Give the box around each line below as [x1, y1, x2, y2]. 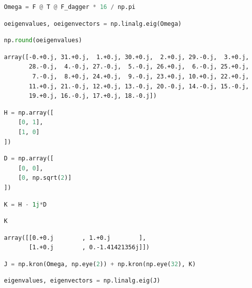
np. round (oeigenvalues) [4, 37, 82, 44]
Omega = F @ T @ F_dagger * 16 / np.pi [4, 3, 135, 10]
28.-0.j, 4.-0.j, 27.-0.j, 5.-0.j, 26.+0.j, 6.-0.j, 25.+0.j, [29, 63, 249, 71]
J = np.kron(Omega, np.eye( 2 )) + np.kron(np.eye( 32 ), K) [4, 260, 196, 268]
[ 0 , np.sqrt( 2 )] [18, 174, 72, 182]
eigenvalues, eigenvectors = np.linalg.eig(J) [4, 277, 161, 285]
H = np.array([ [4, 109, 54, 116]
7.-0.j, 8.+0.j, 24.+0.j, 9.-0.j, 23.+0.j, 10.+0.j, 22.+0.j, [32, 72, 249, 80]
